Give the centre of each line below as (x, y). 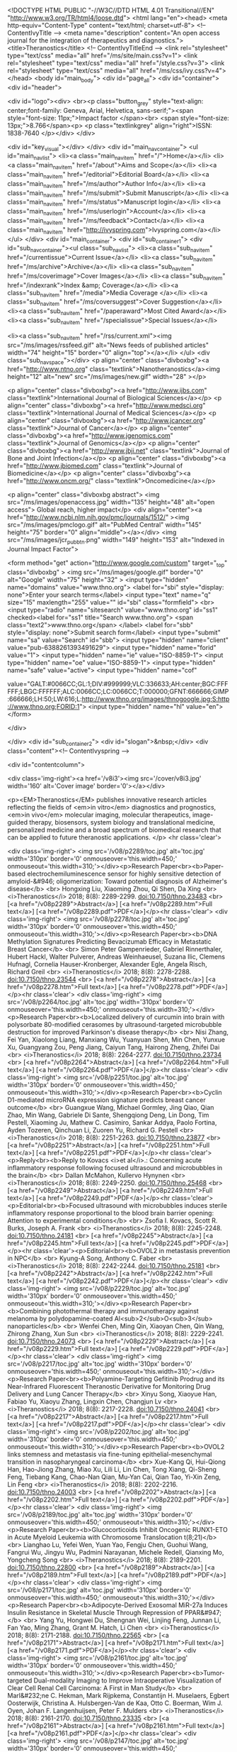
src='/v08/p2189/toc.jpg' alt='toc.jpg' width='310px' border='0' (100, 1514)
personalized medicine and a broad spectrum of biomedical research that (114, 830)
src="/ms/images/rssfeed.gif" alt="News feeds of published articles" (108, 345)
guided (18, 822)
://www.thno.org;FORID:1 (44, 706)
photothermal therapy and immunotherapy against (126, 1311)
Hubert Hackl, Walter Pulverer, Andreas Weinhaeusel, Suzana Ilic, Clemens (116, 957)
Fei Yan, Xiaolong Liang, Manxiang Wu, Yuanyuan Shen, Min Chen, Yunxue (116, 1040)
